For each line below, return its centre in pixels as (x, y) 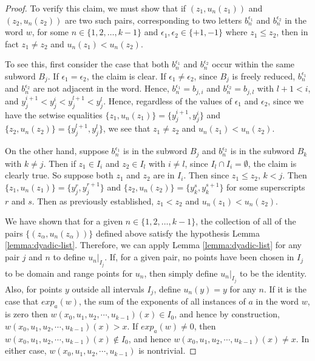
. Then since (206, 175)
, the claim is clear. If (126, 76)
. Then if (59, 163)
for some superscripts (266, 187)
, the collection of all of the (246, 221)
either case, (26, 350)
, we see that (127, 128)
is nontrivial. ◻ (168, 350)
